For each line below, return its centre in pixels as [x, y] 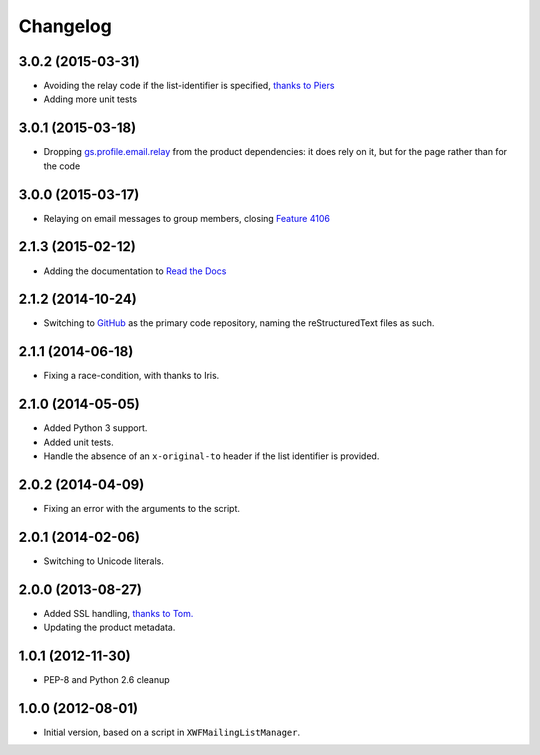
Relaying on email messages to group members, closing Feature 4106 [186, 218]
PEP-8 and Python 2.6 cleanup [106, 680]
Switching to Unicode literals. [103, 561]
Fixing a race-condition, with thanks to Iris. [131, 376]
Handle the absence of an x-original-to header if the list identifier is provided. [211, 456]
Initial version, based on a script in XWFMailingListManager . [171, 732]
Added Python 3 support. [95, 428]
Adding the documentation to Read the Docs [135, 271]
